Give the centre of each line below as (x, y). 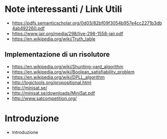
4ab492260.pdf (28, 28)
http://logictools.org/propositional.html (51, 82)
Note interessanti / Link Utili (63, 9)
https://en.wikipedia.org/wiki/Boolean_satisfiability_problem (73, 72)
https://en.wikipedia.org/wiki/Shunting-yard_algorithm (67, 66)
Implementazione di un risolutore (57, 55)
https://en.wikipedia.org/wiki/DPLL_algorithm (58, 77)
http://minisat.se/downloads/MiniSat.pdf (53, 93)
